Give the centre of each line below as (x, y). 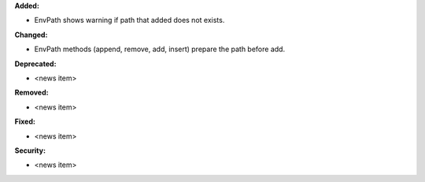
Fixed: (25, 121)
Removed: (31, 93)
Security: (30, 150)
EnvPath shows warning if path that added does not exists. (129, 20)
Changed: (31, 35)
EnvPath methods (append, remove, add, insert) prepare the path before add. (160, 49)
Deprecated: (35, 64)
